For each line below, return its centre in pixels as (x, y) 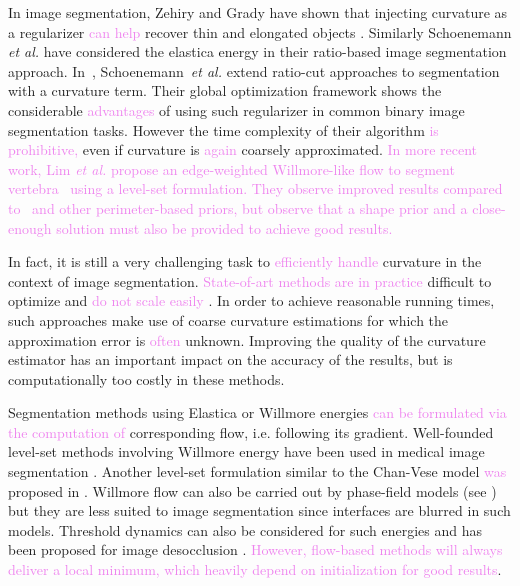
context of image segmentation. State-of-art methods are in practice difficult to (250, 280)
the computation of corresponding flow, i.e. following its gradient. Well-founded (251, 431)
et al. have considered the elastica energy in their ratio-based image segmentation (257, 51)
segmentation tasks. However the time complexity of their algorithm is (223, 129)
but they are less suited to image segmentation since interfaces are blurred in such (259, 510)
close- (489, 207)
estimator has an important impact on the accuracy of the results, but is (230, 359)
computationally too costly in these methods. (146, 378)
